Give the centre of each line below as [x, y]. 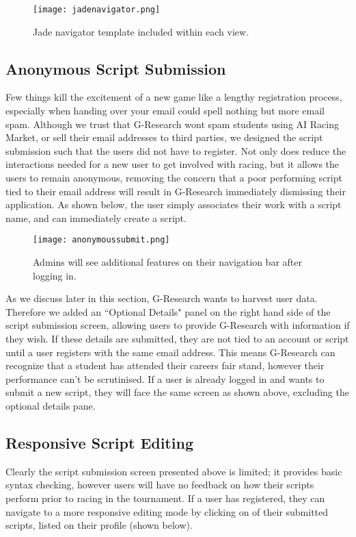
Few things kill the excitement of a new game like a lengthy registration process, [174, 97]
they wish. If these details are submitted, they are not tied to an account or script [177, 339]
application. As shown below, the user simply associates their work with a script [174, 204]
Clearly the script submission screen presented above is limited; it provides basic [174, 471]
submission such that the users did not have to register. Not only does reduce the [176, 150]
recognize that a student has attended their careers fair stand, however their [165, 365]
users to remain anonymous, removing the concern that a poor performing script [174, 178]
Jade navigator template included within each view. [141, 31]
